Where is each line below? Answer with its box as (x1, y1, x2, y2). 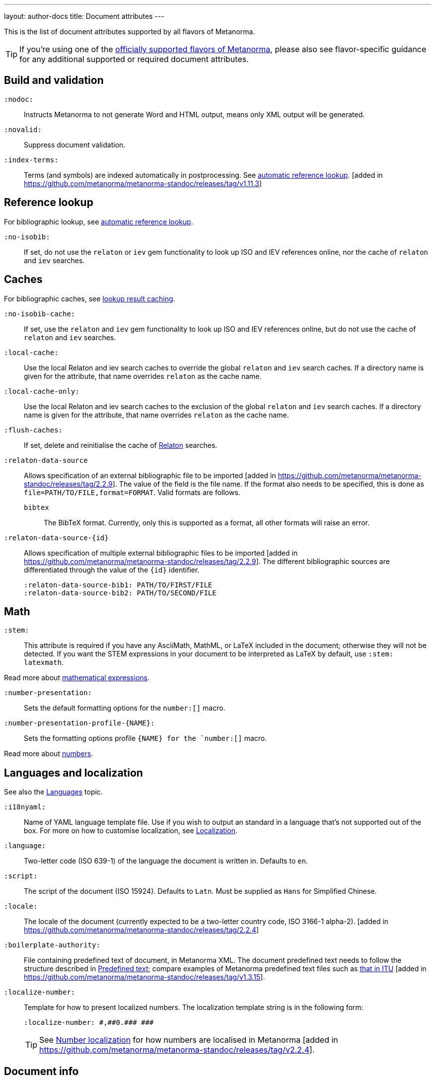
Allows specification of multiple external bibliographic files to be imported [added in (24, 548, 298, 557)
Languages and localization (4, 766, 143, 779)
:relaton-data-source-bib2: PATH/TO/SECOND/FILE (24, 588, 217, 597)
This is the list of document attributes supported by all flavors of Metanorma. (4, 27, 255, 36)
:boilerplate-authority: (4, 941, 100, 949)
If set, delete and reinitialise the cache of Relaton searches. (24, 440, 217, 449)
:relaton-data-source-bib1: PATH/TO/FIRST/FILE (24, 580, 213, 589)
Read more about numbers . (4, 749, 93, 758)
